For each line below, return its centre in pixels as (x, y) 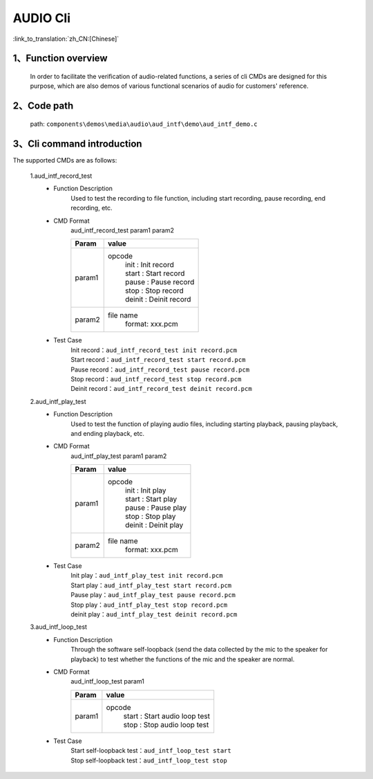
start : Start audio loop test (167, 716)
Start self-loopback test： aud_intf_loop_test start (151, 751)
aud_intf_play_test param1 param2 (119, 456)
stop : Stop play (150, 517)
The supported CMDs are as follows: (65, 160)
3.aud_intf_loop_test (59, 627)
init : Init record (149, 265)
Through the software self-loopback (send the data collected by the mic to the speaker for (199, 650)
